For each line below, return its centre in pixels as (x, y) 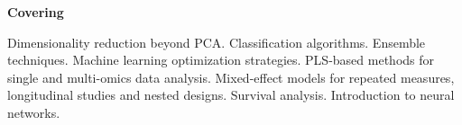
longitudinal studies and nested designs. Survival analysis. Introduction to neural (231, 95)
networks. (34, 112)
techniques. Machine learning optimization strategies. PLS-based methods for (221, 60)
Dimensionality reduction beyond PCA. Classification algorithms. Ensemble (217, 42)
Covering (36, 12)
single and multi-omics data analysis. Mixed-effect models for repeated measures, (231, 77)
